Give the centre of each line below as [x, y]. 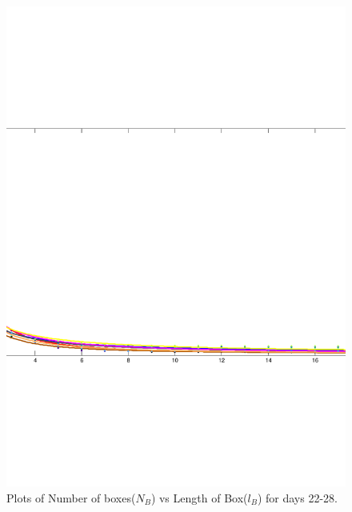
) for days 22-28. [297, 497]
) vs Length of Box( [199, 497]
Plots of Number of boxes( [71, 497]
